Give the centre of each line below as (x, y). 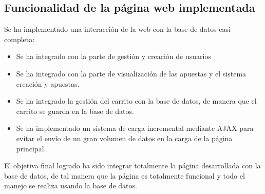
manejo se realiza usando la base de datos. (71, 186)
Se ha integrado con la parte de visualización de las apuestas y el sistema (131, 73)
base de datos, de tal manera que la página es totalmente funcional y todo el (125, 175)
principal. (31, 148)
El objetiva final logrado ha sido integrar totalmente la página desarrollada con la (132, 166)
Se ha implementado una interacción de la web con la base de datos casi (117, 29)
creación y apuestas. (48, 83)
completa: (20, 39)
